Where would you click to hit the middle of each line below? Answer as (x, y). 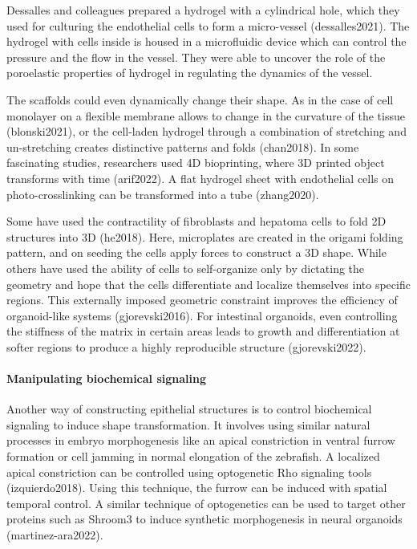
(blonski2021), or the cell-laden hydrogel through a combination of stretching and (206, 131)
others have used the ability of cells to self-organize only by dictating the (186, 268)
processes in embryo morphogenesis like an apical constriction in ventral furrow (201, 440)
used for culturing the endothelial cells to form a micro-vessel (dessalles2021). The (208, 25)
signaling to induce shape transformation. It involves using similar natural (188, 424)
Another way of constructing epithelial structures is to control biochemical (189, 409)
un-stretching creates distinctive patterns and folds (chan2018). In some (183, 146)
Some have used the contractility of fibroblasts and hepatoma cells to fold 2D (196, 221)
